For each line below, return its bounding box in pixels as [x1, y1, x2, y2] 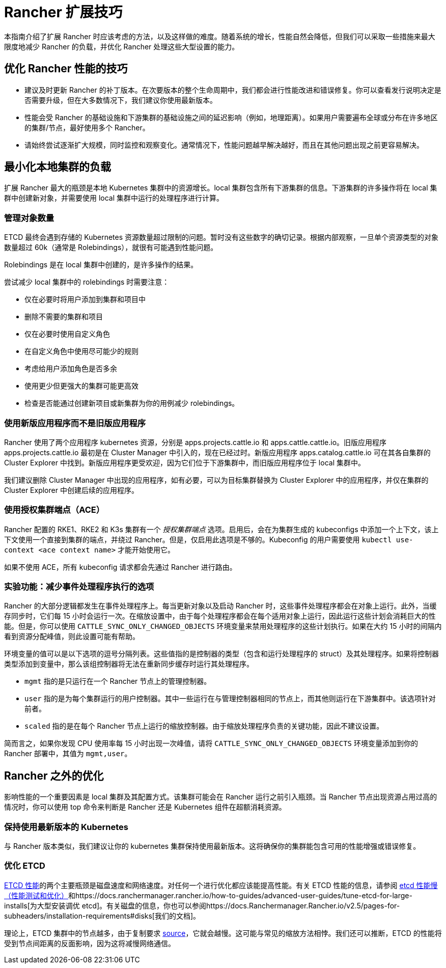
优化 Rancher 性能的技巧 [4, 62, 128, 75]
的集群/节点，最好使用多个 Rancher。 [24, 123, 150, 132]
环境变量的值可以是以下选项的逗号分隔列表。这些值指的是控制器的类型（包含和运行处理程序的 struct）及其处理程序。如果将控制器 [4, 649, 439, 658]
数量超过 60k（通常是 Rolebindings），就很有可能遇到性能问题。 [4, 243, 218, 252]
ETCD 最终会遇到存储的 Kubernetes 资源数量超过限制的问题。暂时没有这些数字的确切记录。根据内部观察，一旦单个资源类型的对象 [4, 233, 439, 242]
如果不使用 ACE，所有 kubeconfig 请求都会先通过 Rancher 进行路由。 [4, 562, 237, 571]
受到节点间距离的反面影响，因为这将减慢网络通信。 [4, 938, 175, 948]
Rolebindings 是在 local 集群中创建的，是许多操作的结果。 [4, 260, 198, 269]
